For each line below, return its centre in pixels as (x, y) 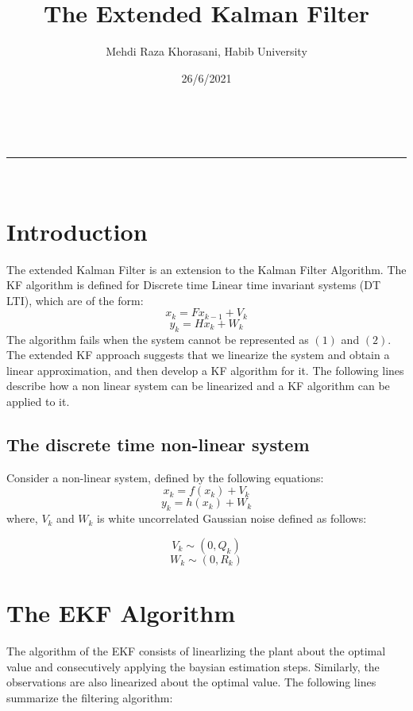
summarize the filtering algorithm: (90, 697)
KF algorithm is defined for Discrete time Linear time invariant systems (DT (194, 285)
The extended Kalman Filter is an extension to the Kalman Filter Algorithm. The (206, 269)
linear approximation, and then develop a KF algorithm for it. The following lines (205, 370)
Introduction (77, 231)
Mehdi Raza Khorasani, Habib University (206, 51)
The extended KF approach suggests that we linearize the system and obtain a (198, 355)
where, (22, 518)
